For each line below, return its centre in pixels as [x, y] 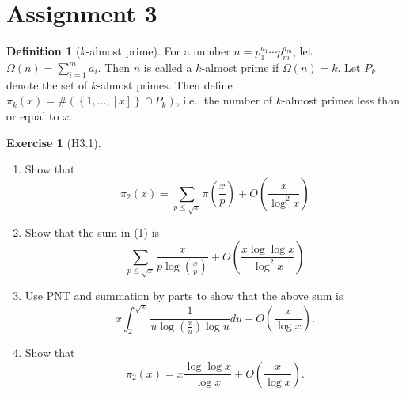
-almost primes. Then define [165, 84]
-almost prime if [240, 67]
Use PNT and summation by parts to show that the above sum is [184, 296]
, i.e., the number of [224, 100]
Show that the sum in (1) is [92, 232]
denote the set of [47, 84]
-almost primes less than [341, 100]
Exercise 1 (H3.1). [54, 142]
